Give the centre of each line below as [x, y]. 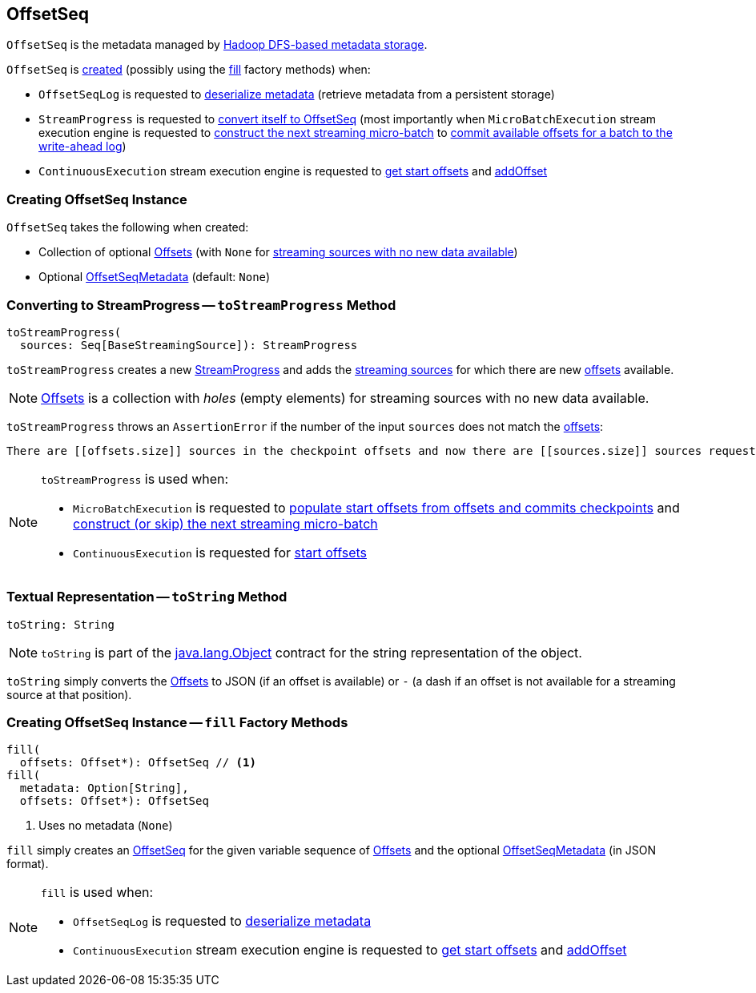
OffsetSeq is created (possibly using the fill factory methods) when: [189, 70]
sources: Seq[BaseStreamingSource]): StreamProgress [189, 345]
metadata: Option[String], [104, 788]
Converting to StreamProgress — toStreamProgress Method [201, 305]
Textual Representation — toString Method [147, 597]
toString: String [60, 624]
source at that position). [69, 694]
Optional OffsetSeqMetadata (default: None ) [155, 277]
